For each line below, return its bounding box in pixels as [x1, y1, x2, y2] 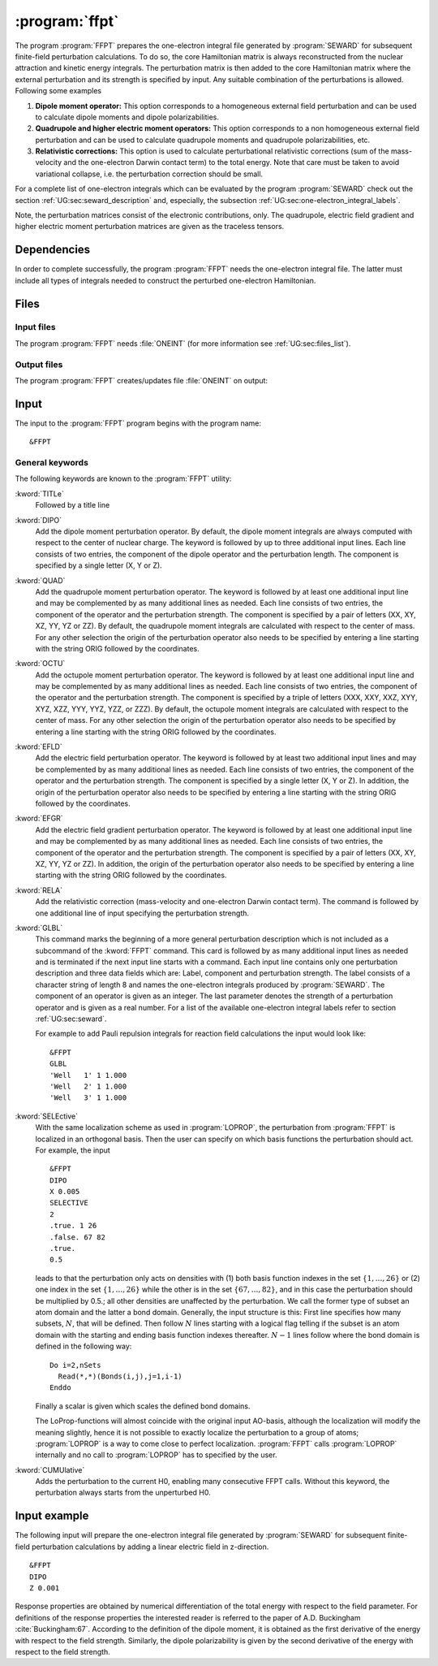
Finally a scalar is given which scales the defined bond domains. [35, 1401, 251, 1411]
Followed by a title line [35, 500, 110, 510]
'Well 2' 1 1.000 [49, 1081, 127, 1091]
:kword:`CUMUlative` [15, 1465, 85, 1474]
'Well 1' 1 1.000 [49, 1071, 127, 1080]
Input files [15, 322, 56, 333]
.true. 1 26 [49, 1221, 97, 1231]
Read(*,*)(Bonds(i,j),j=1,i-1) [58, 1371, 182, 1381]
